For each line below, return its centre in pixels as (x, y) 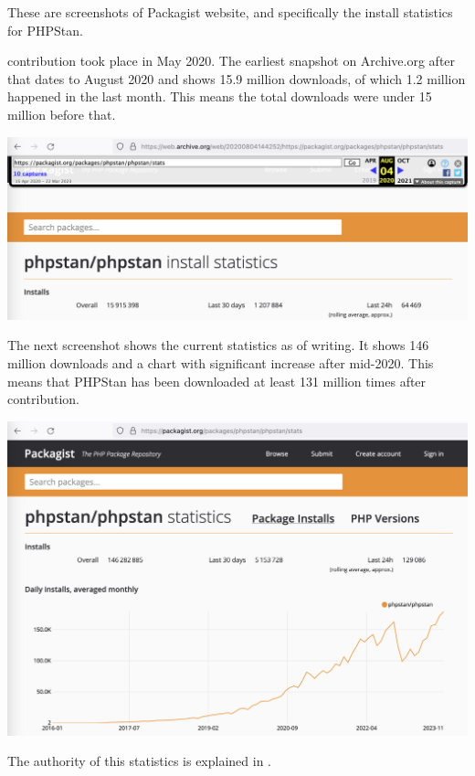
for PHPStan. (45, 30)
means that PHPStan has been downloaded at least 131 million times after (217, 381)
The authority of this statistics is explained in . (139, 761)
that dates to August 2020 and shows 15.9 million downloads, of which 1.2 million (237, 78)
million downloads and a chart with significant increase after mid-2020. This (221, 363)
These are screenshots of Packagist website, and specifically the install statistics (230, 12)
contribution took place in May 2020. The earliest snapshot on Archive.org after (232, 61)
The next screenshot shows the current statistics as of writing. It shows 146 (218, 345)
